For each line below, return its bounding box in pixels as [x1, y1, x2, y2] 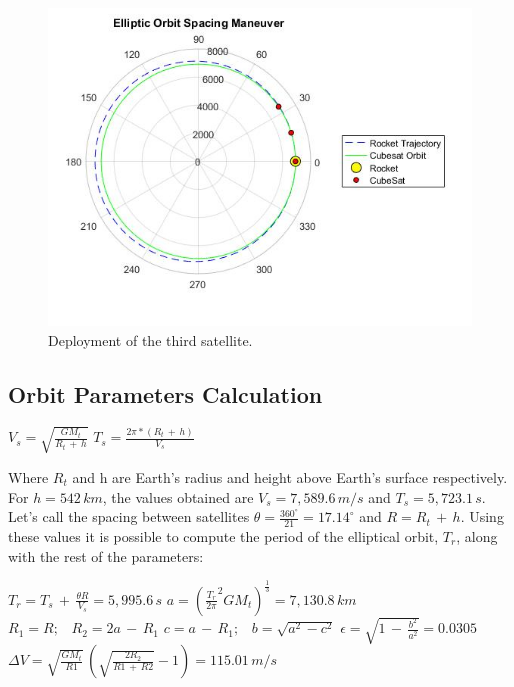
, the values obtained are [102, 486, 254, 507]
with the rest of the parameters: [8, 545, 204, 566]
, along [456, 525, 498, 546]
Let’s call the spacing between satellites [8, 506, 250, 527]
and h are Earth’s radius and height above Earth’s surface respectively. [72, 466, 508, 487]
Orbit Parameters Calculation [8, 378, 323, 409]
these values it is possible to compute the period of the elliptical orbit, [8, 525, 439, 546]
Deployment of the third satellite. [48, 329, 253, 350]
